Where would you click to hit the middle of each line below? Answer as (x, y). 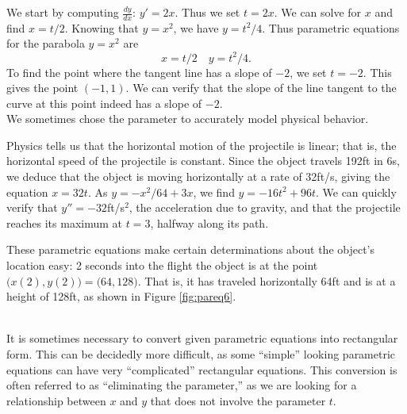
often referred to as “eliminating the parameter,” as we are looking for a (182, 385)
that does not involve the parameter (238, 400)
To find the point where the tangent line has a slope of (139, 72)
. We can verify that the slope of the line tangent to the (261, 88)
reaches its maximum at (64, 222)
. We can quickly (356, 192)
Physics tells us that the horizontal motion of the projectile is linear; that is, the (202, 145)
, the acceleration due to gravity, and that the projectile (265, 207)
